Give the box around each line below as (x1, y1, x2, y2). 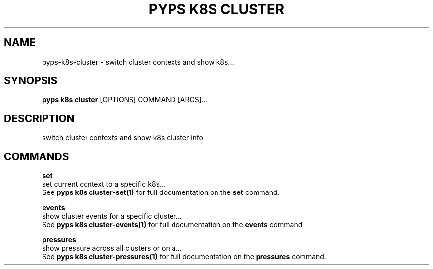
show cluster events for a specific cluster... (42, 212, 182, 221)
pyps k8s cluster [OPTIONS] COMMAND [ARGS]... (42, 95, 208, 104)
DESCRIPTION (4, 112, 75, 125)
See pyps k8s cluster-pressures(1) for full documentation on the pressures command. (42, 252, 326, 261)
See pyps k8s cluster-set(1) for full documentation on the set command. (42, 188, 280, 197)
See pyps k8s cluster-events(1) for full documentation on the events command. (42, 220, 304, 229)
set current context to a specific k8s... (42, 180, 166, 189)
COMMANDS (4, 150, 69, 163)
